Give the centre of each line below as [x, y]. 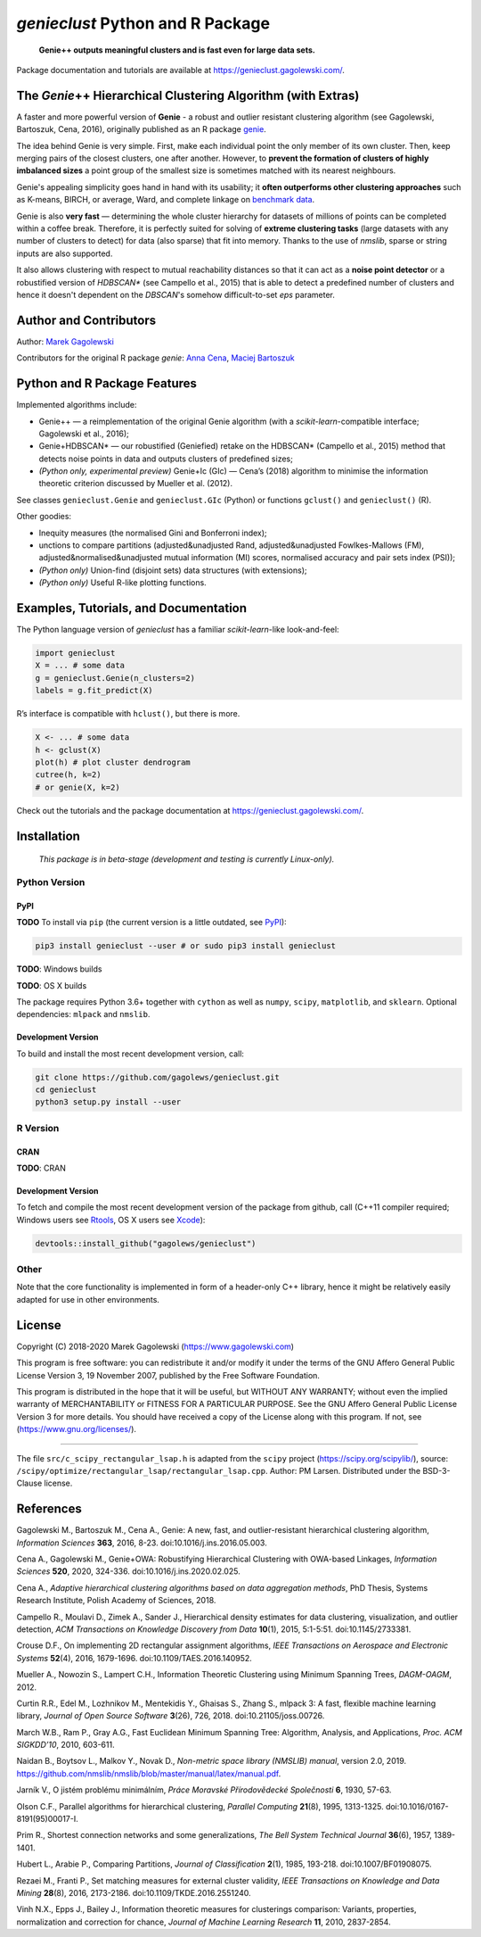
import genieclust [75, 653]
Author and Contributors [86, 320]
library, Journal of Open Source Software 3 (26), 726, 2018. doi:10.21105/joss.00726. [171, 1716]
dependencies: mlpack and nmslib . [83, 1014]
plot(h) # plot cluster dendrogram [113, 762]
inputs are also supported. [65, 253]
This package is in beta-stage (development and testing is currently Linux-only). [187, 859]
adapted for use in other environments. [88, 1299]
